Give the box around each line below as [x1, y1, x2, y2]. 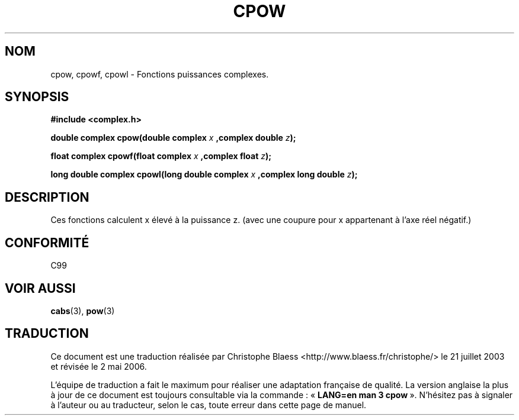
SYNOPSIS [5, 89, 69, 105]
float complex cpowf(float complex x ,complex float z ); [50, 151, 272, 161]
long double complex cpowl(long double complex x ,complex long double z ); [50, 169, 358, 180]
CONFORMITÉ [5, 235, 89, 250]
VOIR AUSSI [5, 280, 76, 296]
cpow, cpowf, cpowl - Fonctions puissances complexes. [50, 69, 269, 79]
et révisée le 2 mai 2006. [50, 361, 147, 371]
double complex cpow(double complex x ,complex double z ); [50, 133, 296, 143]
